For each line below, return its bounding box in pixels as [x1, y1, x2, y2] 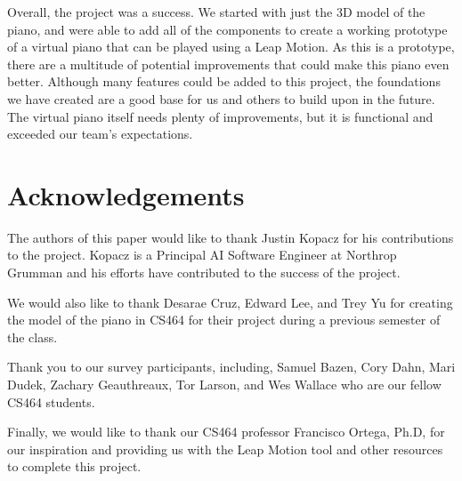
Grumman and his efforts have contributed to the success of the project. [7, 263, 401, 282]
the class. [7, 327, 58, 346]
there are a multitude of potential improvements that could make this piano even [7, 54, 450, 73]
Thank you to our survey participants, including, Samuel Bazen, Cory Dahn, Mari [7, 357, 456, 376]
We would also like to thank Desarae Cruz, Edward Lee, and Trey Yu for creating [7, 293, 453, 311]
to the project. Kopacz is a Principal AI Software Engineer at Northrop [7, 245, 397, 264]
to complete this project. [7, 457, 142, 476]
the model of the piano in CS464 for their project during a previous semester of [7, 310, 441, 329]
